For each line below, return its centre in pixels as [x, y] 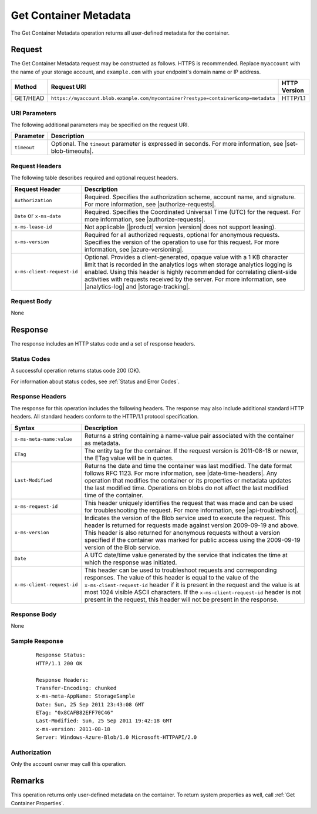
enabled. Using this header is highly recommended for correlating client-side [190, 272]
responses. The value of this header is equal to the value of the [172, 577]
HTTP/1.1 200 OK [59, 663]
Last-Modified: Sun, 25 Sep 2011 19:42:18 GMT [104, 721]
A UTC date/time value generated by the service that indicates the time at [186, 555]
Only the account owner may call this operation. [69, 764]
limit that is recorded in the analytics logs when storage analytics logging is [188, 264]
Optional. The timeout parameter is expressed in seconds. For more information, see [167, 144]
